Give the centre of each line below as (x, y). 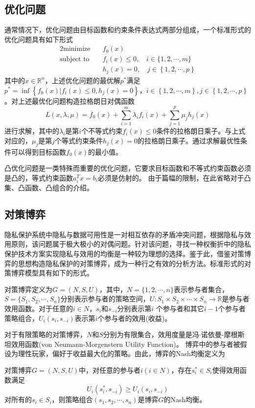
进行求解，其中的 (32, 131)
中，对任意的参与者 (110, 370)
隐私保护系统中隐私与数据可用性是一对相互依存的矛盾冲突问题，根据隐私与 (124, 234)
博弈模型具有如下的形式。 (52, 273)
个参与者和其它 (180, 308)
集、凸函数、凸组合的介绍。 (49, 187)
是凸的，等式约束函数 (39, 177)
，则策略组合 (72, 399)
